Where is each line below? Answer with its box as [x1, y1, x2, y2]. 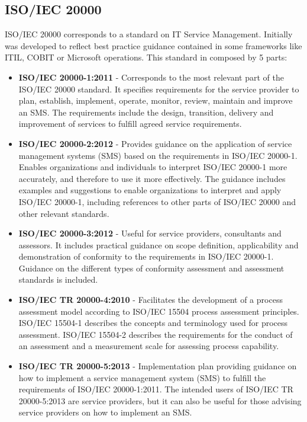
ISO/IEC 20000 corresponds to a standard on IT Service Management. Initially [5, 28, 293, 40]
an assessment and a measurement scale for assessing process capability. [18, 340, 279, 352]
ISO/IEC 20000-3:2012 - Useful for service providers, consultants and [18, 227, 282, 239]
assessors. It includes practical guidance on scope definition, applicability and [18, 238, 299, 251]
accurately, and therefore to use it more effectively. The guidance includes [18, 172, 286, 184]
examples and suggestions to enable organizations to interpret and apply [18, 184, 282, 196]
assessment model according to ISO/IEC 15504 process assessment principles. [18, 305, 299, 317]
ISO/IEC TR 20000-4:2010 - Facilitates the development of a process [18, 293, 283, 306]
